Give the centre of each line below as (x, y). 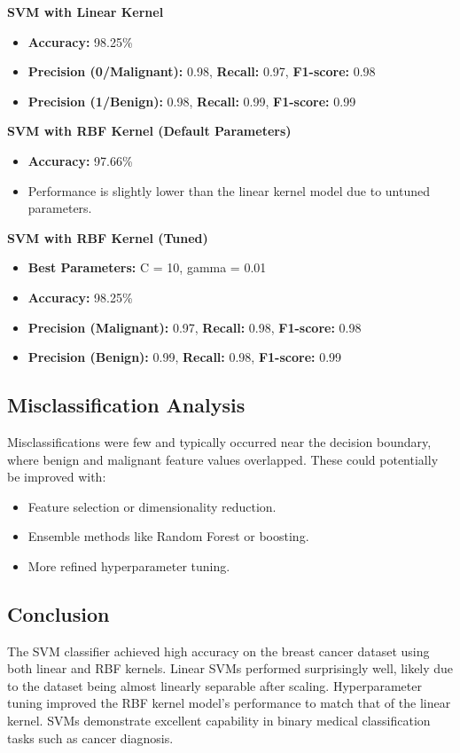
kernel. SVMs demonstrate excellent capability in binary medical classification (219, 721)
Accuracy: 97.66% (80, 160)
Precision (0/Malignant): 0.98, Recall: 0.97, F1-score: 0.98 (202, 71)
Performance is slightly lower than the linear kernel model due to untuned (229, 190)
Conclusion (58, 613)
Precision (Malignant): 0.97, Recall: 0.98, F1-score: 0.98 (195, 327)
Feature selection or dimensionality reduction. (152, 506)
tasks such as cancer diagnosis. (90, 737)
